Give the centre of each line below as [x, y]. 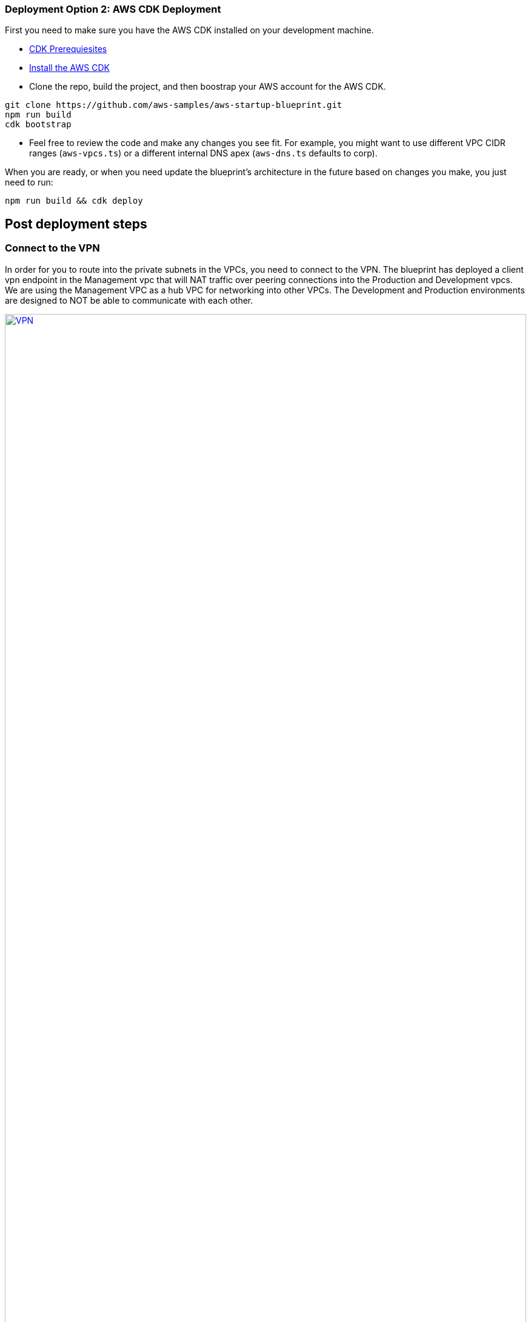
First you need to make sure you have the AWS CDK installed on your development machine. [189, 30]
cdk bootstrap [38, 125]
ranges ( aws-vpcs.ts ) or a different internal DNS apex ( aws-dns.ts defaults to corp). [203, 153]
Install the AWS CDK [69, 68]
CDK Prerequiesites [68, 49]
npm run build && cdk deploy [74, 201]
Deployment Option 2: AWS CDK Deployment [113, 9]
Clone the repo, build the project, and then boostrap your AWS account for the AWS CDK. [208, 87]
